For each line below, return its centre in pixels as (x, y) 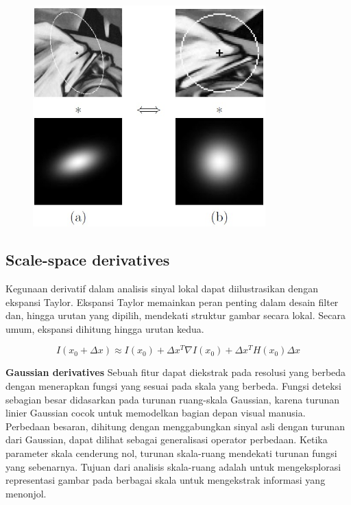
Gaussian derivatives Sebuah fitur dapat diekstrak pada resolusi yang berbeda (176, 372)
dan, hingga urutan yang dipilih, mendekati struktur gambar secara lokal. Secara (175, 315)
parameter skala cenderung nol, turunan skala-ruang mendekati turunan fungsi (171, 453)
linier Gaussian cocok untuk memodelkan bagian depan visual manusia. (156, 413)
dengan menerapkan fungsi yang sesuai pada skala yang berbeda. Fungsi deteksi (173, 386)
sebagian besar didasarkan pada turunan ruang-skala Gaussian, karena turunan (173, 399)
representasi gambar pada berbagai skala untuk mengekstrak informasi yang (166, 480)
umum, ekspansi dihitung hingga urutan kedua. (105, 328)
